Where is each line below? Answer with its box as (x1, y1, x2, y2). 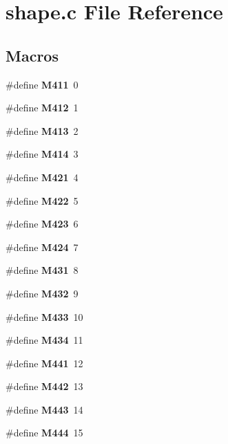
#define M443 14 (6, 402, 83, 416)
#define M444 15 (6, 425, 83, 440)
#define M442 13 (6, 379, 83, 394)
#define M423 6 (6, 216, 79, 231)
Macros (6, 44, 59, 66)
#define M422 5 (6, 193, 79, 207)
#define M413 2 (6, 123, 79, 138)
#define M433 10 (6, 309, 83, 324)
